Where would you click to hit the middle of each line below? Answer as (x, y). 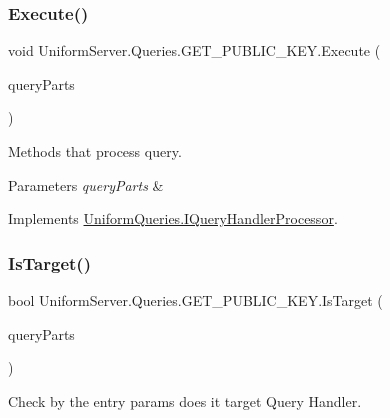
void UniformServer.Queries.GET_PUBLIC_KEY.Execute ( (194, 50)
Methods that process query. (95, 151)
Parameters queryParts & (86, 184)
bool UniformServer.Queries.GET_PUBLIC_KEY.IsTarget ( (195, 300)
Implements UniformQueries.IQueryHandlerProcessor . (173, 218)
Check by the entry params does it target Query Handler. (185, 400)
